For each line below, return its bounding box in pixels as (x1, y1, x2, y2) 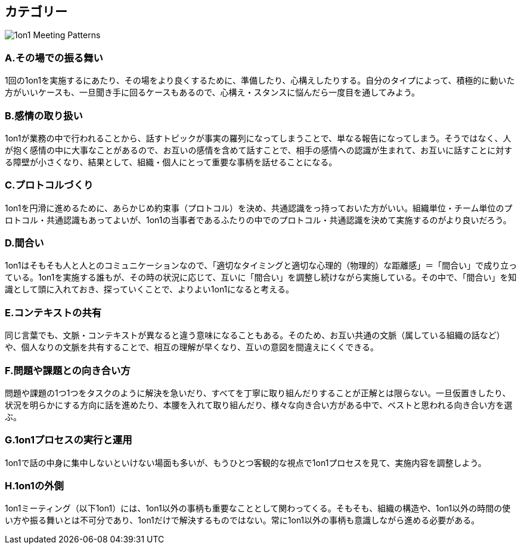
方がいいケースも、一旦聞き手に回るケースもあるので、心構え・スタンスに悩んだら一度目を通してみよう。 (5, 87, 420, 98)
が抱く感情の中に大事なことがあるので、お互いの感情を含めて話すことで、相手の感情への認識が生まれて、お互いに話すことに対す (5, 144, 513, 155)
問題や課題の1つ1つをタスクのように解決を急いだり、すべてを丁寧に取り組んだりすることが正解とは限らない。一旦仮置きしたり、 (5, 387, 511, 398)
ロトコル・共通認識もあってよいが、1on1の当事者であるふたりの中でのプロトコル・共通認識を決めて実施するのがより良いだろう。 (5, 214, 511, 225)
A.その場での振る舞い (5, 51, 103, 64)
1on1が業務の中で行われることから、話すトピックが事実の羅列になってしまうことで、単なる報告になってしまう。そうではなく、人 (5, 132, 511, 143)
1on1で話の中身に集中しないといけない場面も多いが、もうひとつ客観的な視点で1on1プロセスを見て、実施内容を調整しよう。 (5, 457, 486, 468)
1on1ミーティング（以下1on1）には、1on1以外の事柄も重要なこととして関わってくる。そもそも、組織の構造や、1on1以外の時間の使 (5, 503, 511, 514)
